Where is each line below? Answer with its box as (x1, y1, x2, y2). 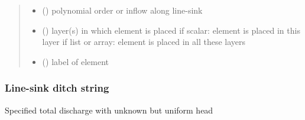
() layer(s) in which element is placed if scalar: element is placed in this (42, 24, 300, 36)
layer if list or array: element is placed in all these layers (42, 35, 246, 48)
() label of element (42, 55, 109, 67)
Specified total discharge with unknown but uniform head (5, 103, 213, 116)
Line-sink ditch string (5, 80, 109, 95)
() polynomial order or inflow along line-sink (42, 4, 203, 16)
